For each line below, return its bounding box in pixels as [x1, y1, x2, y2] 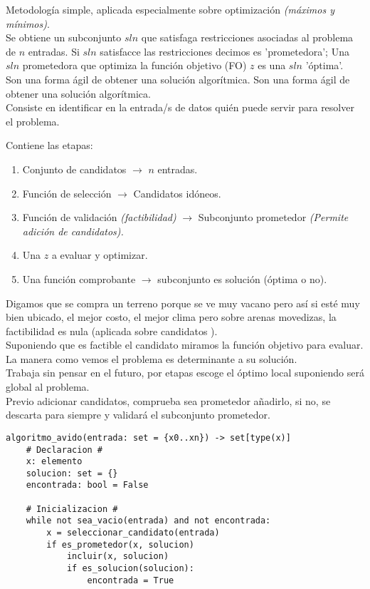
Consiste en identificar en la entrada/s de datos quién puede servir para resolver [6, 100, 354, 115]
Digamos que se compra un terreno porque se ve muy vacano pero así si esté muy [6, 295, 360, 310]
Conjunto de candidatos [22, 161, 127, 176]
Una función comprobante [22, 271, 136, 286]
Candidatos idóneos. [133, 185, 221, 200]
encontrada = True [87, 575, 174, 585]
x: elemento [26, 456, 83, 467]
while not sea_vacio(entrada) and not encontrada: [26, 516, 271, 526]
